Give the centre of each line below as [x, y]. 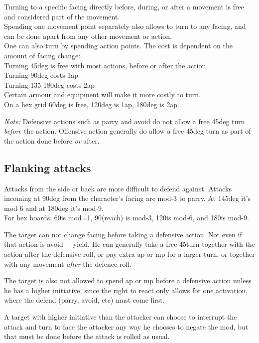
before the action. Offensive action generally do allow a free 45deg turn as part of [128, 131]
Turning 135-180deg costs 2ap [49, 85]
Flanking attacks [48, 167]
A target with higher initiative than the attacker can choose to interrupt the [121, 317]
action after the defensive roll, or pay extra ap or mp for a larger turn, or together [129, 254]
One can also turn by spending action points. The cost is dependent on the [118, 46]
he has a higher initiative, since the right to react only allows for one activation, [126, 290]
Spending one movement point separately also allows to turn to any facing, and [125, 26]
